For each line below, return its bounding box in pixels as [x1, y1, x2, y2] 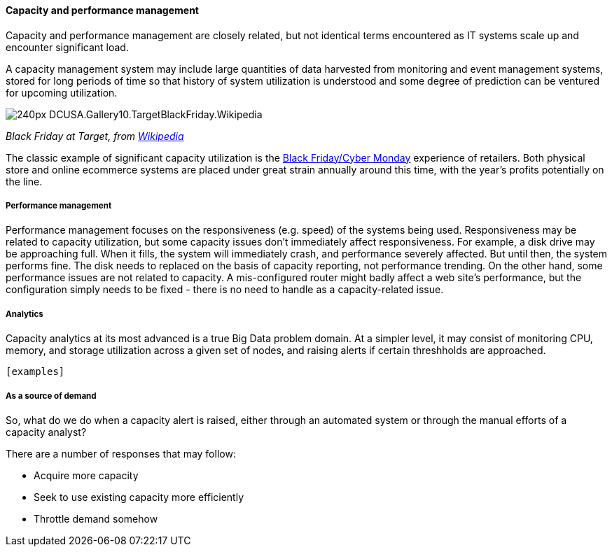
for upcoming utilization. [6, 86, 118, 99]
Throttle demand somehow [34, 512, 158, 525]
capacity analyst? [6, 425, 87, 438]
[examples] [6, 366, 65, 378]
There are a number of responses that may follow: [6, 447, 236, 460]
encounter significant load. [6, 41, 129, 53]
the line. [6, 175, 43, 187]
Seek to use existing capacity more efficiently [34, 490, 244, 503]
